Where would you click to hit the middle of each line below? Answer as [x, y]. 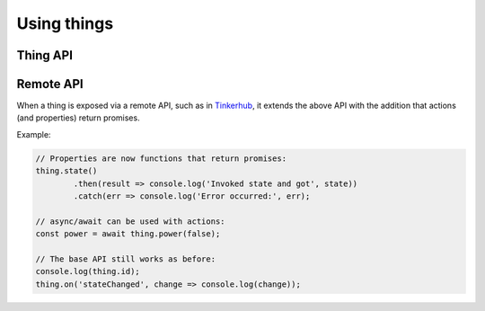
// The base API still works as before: [125, 259]
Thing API [45, 55]
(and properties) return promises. [78, 118]
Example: [34, 134]
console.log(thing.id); [88, 271]
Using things [65, 23]
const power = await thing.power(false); [128, 234]
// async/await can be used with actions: [130, 221]
